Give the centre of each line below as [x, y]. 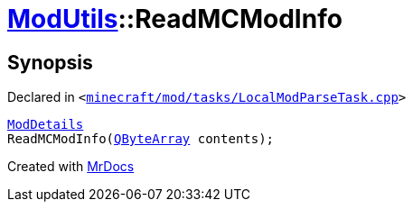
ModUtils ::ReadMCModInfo [175, 19]
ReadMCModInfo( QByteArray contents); [141, 139]
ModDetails [46, 125]
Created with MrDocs [71, 167]
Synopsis [50, 62]
